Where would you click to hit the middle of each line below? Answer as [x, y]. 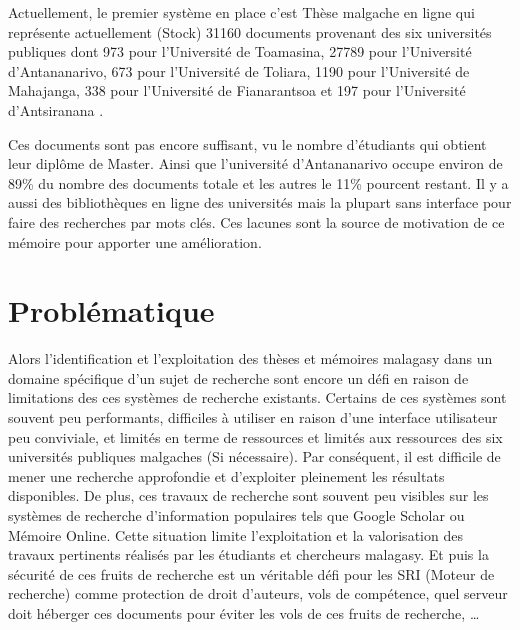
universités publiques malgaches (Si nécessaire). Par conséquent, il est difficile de [254, 456]
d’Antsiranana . [56, 109]
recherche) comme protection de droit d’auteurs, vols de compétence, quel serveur [258, 593]
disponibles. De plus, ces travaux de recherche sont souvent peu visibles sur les [248, 495]
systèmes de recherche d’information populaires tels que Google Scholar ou [236, 515]
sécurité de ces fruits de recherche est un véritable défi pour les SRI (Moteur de [251, 573]
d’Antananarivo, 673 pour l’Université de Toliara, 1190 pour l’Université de [239, 70]
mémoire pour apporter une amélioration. [135, 241]
